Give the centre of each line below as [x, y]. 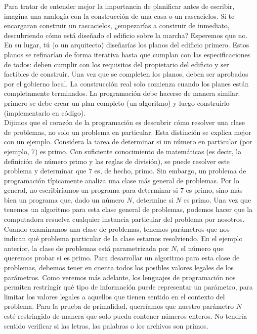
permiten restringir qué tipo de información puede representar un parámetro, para [128, 287]
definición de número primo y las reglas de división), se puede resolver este [117, 161]
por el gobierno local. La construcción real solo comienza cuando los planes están [127, 83]
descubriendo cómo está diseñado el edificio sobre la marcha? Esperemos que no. [126, 35]
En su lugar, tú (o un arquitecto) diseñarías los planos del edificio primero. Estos [127, 45]
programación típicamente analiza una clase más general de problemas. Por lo [122, 180]
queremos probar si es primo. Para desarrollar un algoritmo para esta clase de [122, 258]
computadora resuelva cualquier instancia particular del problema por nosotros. [124, 219]
